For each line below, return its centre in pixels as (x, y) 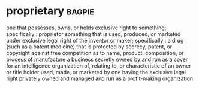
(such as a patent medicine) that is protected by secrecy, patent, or (89, 47)
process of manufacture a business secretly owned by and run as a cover (97, 59)
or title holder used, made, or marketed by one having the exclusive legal (96, 72)
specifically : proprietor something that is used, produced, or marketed (94, 34)
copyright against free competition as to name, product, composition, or (95, 53)
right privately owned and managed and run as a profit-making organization (100, 78)
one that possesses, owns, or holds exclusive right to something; (86, 28)
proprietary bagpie (50, 11)
